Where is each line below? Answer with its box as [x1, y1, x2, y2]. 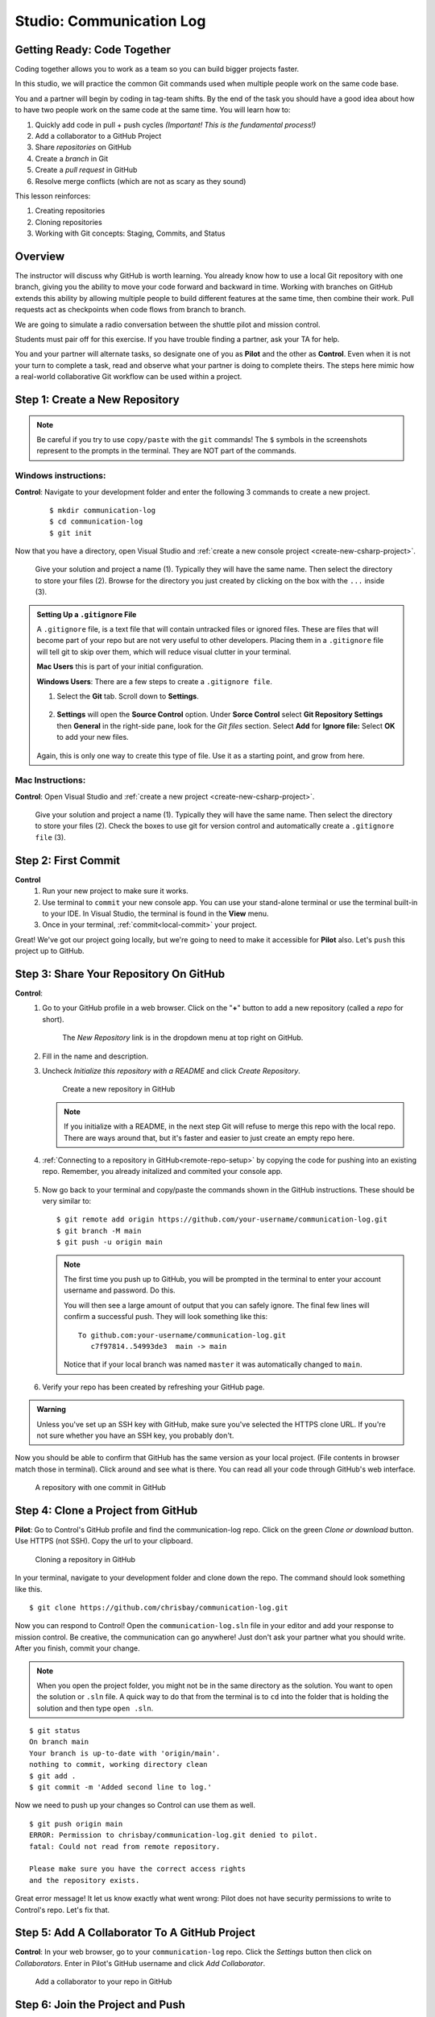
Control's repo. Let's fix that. [14, 1905, 110, 1915]
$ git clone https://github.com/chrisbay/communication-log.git [29, 1602, 289, 1612]
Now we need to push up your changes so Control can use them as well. [14, 1800, 255, 1810]
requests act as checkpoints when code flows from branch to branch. [14, 305, 246, 315]
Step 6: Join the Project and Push [14, 1998, 185, 2012]
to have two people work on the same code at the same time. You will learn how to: [14, 105, 291, 115]
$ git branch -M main [56, 1226, 142, 1235]
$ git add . [29, 1771, 77, 1781]
